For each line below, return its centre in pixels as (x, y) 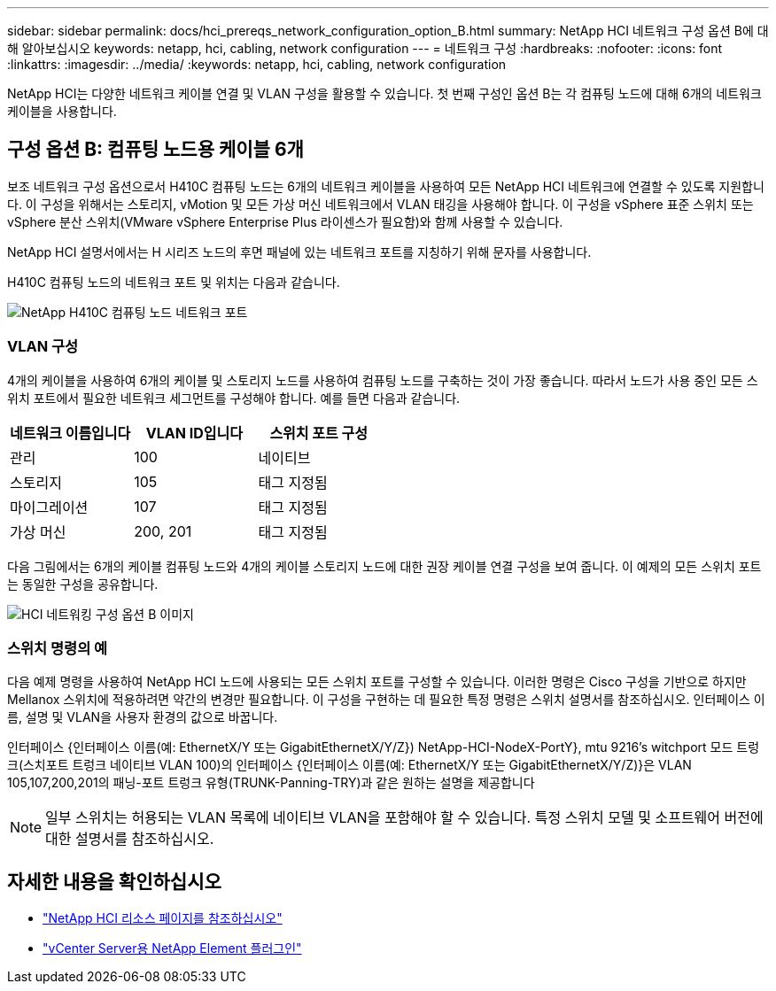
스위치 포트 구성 (318, 433)
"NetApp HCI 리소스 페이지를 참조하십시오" (163, 918)
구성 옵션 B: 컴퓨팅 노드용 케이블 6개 (155, 150)
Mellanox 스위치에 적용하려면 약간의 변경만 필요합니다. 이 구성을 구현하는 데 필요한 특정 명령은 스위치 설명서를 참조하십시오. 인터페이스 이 (386, 700)
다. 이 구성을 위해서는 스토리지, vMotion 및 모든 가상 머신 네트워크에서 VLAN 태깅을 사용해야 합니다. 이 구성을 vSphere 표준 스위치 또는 (380, 204)
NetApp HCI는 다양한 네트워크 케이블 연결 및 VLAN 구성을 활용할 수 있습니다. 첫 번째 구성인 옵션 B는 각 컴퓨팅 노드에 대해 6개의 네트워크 (384, 93)
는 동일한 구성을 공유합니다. (83, 584)
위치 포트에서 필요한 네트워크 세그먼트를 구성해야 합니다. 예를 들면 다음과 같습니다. (234, 398)
